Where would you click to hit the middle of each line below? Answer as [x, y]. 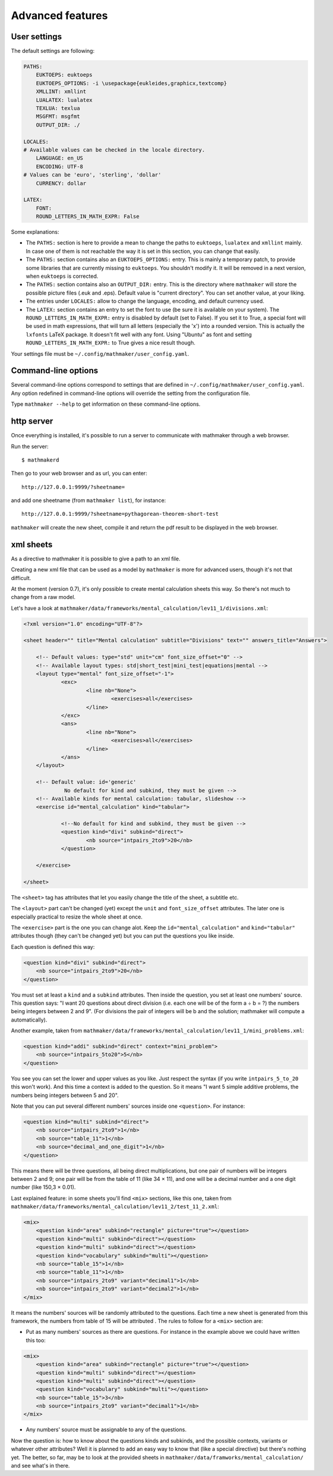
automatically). [29, 1020]
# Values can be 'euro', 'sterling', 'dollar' [92, 175]
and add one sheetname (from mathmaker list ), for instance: [88, 500]
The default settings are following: [53, 51]
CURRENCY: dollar [61, 183]
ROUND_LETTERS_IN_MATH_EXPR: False [88, 217]
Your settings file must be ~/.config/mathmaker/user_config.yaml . [100, 353]
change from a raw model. [43, 597]
